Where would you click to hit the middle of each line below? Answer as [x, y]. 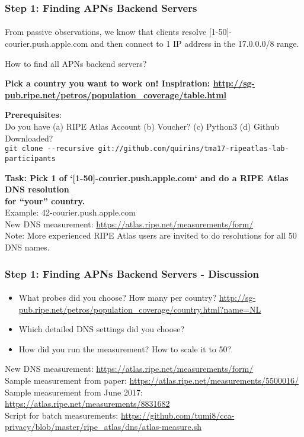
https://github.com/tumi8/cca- [177, 415]
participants [30, 158]
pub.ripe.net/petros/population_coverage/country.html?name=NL [140, 309]
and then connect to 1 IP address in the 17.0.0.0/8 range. [195, 44]
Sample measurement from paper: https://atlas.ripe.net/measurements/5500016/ [152, 380]
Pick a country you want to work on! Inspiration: [108, 83]
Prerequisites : [33, 115]
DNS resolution [37, 189]
